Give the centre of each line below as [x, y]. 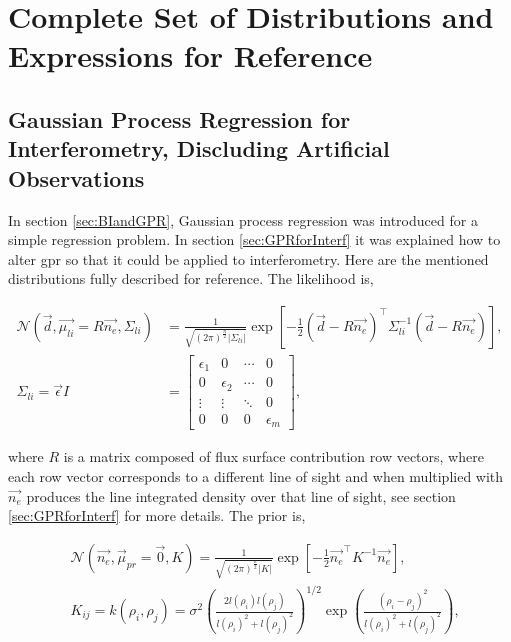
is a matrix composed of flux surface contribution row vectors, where [273, 456]
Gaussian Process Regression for [179, 118]
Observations [76, 177]
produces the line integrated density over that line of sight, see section [241, 495]
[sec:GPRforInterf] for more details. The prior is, [157, 515]
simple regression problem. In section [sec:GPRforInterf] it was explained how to [254, 239]
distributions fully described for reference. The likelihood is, [191, 278]
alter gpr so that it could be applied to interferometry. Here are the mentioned [248, 258]
